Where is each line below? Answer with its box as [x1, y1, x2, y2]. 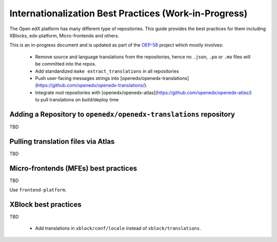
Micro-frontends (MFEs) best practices [9, 164, 137, 172]
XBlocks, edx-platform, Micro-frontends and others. [9, 32, 120, 38]
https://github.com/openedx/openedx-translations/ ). [36, 82, 148, 89]
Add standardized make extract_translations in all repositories [35, 68, 179, 74]
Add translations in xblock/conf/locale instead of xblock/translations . [35, 225, 201, 231]
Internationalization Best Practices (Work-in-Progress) [9, 8, 248, 19]
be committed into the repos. [35, 61, 96, 67]
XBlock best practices [9, 200, 82, 209]
